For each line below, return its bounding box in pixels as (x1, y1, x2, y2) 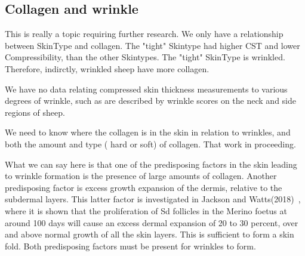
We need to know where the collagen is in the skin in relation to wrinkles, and (5, 126, 291, 138)
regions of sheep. (5, 106, 65, 118)
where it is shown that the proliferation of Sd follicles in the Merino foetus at (5, 204, 287, 217)
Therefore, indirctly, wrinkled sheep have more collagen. (5, 62, 210, 75)
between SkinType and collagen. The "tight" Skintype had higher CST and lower (5, 39, 300, 51)
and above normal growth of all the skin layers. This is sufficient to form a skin (5, 228, 294, 240)
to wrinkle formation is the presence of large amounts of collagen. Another (5, 169, 277, 182)
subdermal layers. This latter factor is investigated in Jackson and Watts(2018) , (5, 193, 301, 205)
